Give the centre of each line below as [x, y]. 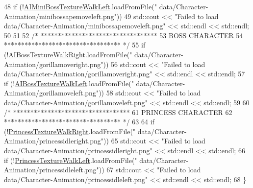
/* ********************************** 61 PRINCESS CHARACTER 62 [118, 112]
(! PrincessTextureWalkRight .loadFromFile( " [70, 131]
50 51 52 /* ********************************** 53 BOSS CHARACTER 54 [124, 35]
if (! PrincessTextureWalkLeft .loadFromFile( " [71, 160]
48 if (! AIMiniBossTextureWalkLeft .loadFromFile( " [81, 6]
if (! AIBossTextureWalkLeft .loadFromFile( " [69, 83]
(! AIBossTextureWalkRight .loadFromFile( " [68, 54]
